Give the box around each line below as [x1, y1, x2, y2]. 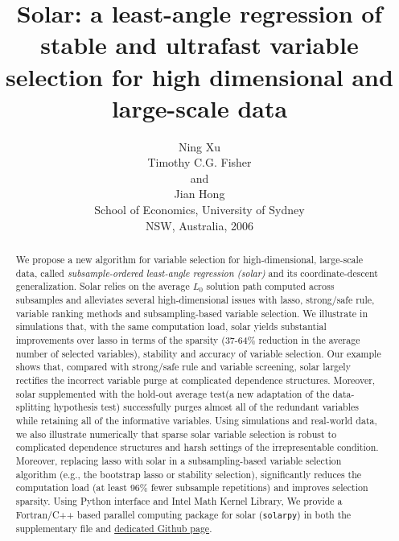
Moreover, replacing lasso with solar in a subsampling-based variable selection [15, 453, 342, 467]
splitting [15, 400, 51, 414]
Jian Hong [174, 185, 225, 202]
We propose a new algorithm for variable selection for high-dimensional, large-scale [15, 253, 363, 266]
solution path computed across [206, 279, 335, 293]
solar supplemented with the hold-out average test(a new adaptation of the [15, 386, 330, 400]
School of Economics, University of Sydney [94, 201, 305, 218]
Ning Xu [178, 138, 221, 155]
